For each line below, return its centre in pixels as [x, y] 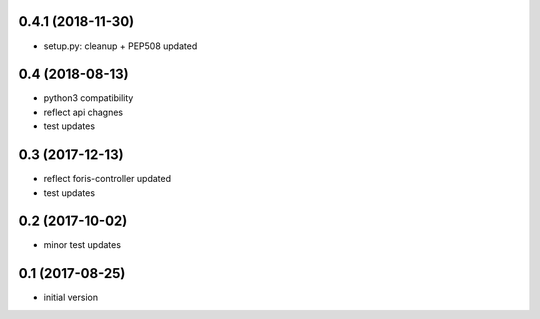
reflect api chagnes [83, 112]
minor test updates [82, 245]
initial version [71, 297]
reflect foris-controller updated [107, 179]
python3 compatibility [88, 98]
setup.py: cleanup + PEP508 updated [120, 46]
